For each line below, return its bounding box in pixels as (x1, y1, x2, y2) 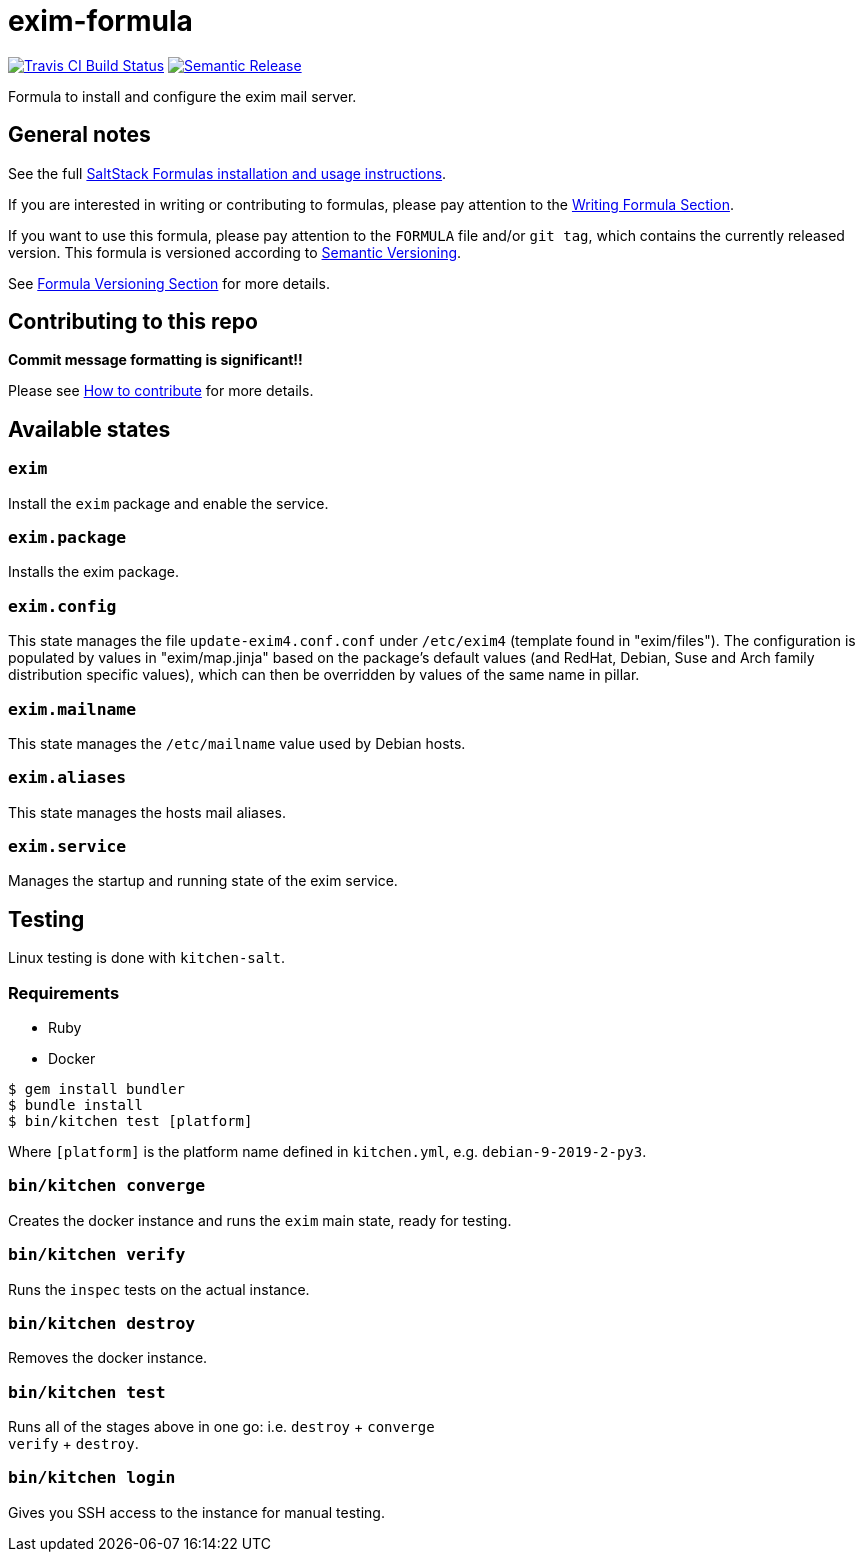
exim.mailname (8, 699, 137, 719)
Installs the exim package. (8, 563, 179, 581)
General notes (8, 122, 151, 148)
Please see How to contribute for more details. (8, 382, 314, 400)
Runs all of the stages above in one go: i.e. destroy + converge (8, 1418, 435, 1435)
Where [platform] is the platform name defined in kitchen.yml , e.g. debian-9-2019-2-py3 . (8, 1143, 647, 1160)
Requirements (8, 982, 120, 1003)
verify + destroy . (8, 1435, 139, 1452)
